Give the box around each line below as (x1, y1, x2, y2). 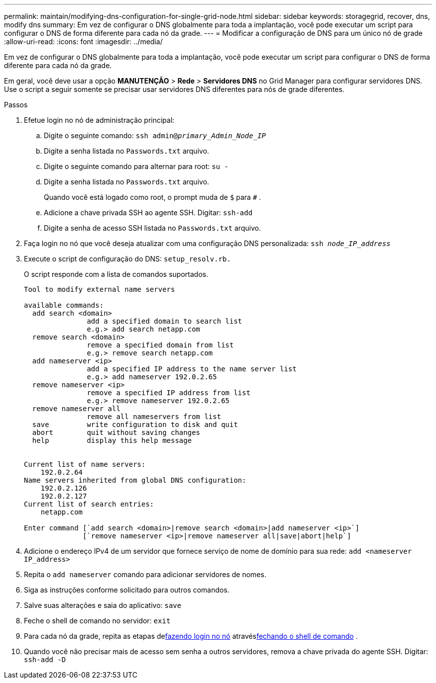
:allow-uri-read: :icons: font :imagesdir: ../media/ (4, 37, 163, 46)
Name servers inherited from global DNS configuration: (24, 476, 246, 484)
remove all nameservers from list (87, 413, 221, 421)
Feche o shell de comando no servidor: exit (24, 616, 171, 625)
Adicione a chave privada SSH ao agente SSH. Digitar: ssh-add (44, 208, 253, 217)
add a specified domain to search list (87, 317, 242, 325)
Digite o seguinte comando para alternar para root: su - (44, 162, 228, 171)
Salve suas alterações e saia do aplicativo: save (24, 601, 182, 609)
